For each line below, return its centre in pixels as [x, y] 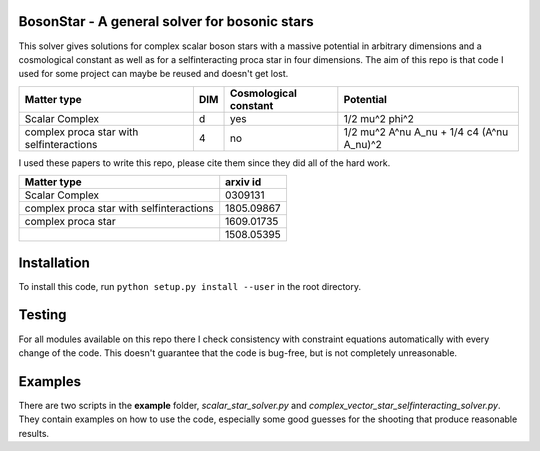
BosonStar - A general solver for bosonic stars [166, 21]
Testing [42, 315]
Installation [54, 262]
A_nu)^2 [362, 144]
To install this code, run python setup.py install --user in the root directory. [190, 286]
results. [34, 433]
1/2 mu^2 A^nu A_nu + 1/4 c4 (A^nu [426, 132]
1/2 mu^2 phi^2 [379, 118]
